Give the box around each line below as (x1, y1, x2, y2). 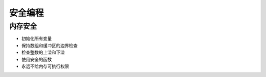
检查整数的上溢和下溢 (21, 49, 65, 55)
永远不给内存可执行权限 (21, 63, 69, 69)
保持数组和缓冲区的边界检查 (21, 42, 78, 48)
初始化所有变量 (21, 36, 52, 41)
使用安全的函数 (21, 56, 52, 62)
